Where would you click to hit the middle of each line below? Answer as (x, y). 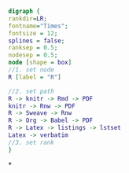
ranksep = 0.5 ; (33, 48)
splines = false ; (37, 40)
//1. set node (31, 70)
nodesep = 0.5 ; (33, 55)
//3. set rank (31, 142)
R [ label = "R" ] (35, 77)
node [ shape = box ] (40, 63)
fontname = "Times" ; (38, 26)
